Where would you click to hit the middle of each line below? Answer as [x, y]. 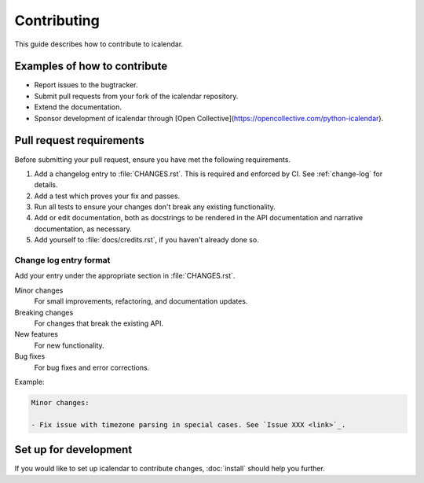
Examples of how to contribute [91, 66]
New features [37, 334]
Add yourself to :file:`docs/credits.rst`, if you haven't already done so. [146, 240]
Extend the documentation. [78, 107]
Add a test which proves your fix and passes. [107, 196]
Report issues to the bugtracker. [86, 85]
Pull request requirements [79, 140]
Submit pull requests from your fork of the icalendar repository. [136, 96]
